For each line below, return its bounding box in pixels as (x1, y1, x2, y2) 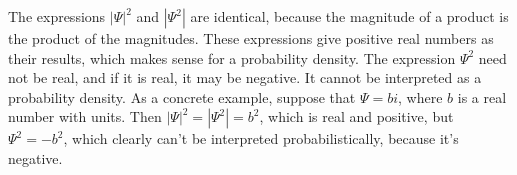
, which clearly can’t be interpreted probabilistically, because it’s (63, 128, 459, 149)
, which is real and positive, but (259, 106, 454, 127)
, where (398, 86, 443, 107)
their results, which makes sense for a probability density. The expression (8, 47, 456, 68)
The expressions (8, 6, 106, 26)
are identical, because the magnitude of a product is (190, 6, 509, 26)
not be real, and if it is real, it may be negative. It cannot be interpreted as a (8, 67, 482, 88)
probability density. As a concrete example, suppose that (8, 86, 356, 107)
